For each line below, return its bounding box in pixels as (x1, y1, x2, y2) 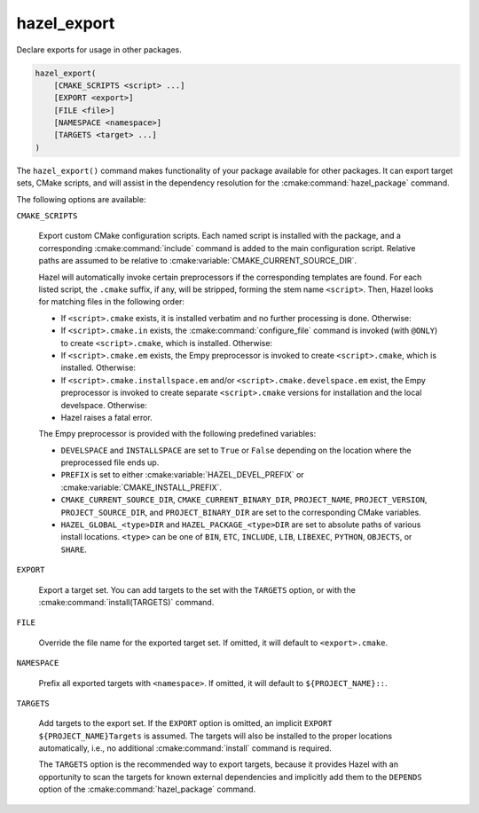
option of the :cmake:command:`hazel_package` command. (38, 784, 256, 794)
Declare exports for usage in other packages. (16, 44, 182, 55)
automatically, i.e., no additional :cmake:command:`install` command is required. (38, 743, 332, 754)
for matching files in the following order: (38, 296, 185, 307)
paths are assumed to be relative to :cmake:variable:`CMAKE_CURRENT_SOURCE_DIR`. (38, 256, 357, 266)
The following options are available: (16, 193, 146, 204)
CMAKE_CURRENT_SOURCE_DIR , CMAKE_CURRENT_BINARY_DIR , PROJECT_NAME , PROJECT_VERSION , (60, 494, 428, 505)
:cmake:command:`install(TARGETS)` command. (38, 596, 215, 607)
